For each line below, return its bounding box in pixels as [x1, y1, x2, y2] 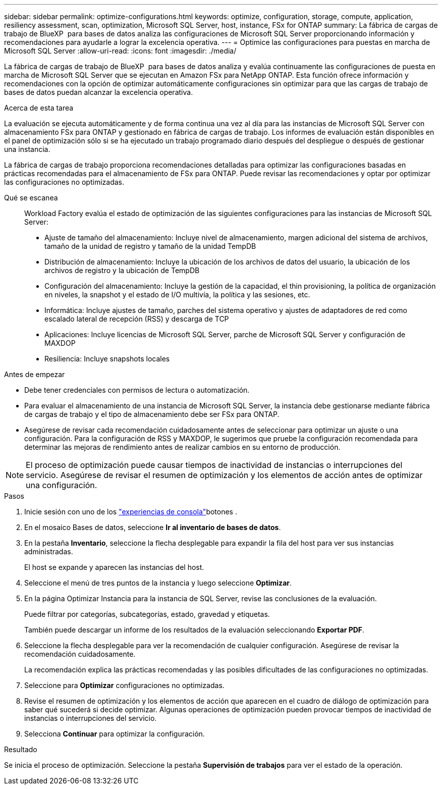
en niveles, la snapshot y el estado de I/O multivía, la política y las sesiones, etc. [44, 290, 310, 299]
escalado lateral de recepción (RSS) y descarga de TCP [44, 314, 229, 323]
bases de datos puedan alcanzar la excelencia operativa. [4, 88, 193, 96]
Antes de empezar [4, 370, 65, 379]
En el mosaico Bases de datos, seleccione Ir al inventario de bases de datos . [24, 523, 281, 532]
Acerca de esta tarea [4, 103, 74, 112]
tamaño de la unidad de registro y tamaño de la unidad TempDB [44, 242, 256, 250]
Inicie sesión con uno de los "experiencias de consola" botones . [24, 507, 237, 516]
